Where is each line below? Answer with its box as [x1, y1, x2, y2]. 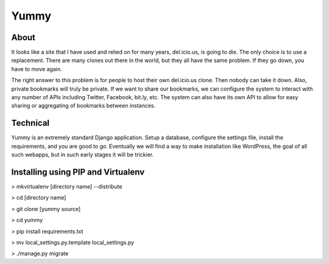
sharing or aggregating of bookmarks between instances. [11, 102, 156, 109]
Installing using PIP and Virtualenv [11, 167, 145, 177]
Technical [11, 118, 50, 128]
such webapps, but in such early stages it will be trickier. [11, 151, 154, 158]
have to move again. [11, 65, 62, 72]
